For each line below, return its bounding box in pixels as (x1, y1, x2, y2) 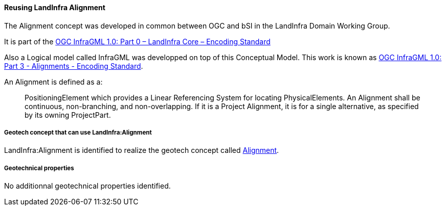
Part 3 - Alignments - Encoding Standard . (4, 61, 143, 70)
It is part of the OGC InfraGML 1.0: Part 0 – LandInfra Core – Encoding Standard (4, 37, 271, 46)
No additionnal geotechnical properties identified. (4, 181, 171, 191)
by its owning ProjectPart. (25, 110, 111, 119)
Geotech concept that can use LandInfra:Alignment (4, 129, 152, 136)
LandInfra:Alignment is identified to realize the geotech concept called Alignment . (4, 146, 279, 155)
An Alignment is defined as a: (4, 77, 103, 86)
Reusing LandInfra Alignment (4, 3, 105, 12)
